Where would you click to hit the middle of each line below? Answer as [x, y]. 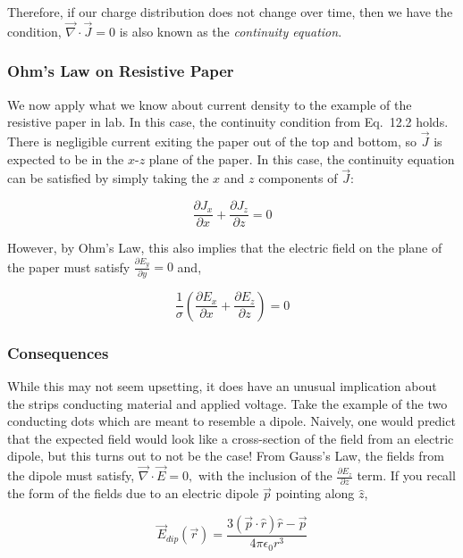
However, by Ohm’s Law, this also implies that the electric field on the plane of [225, 248]
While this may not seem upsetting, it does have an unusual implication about [222, 385]
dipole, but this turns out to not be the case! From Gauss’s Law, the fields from [226, 456]
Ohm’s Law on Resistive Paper [121, 71]
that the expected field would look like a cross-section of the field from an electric [231, 438]
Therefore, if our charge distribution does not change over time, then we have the [230, 12]
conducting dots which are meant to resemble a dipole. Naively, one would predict [231, 421]
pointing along [315, 493]
